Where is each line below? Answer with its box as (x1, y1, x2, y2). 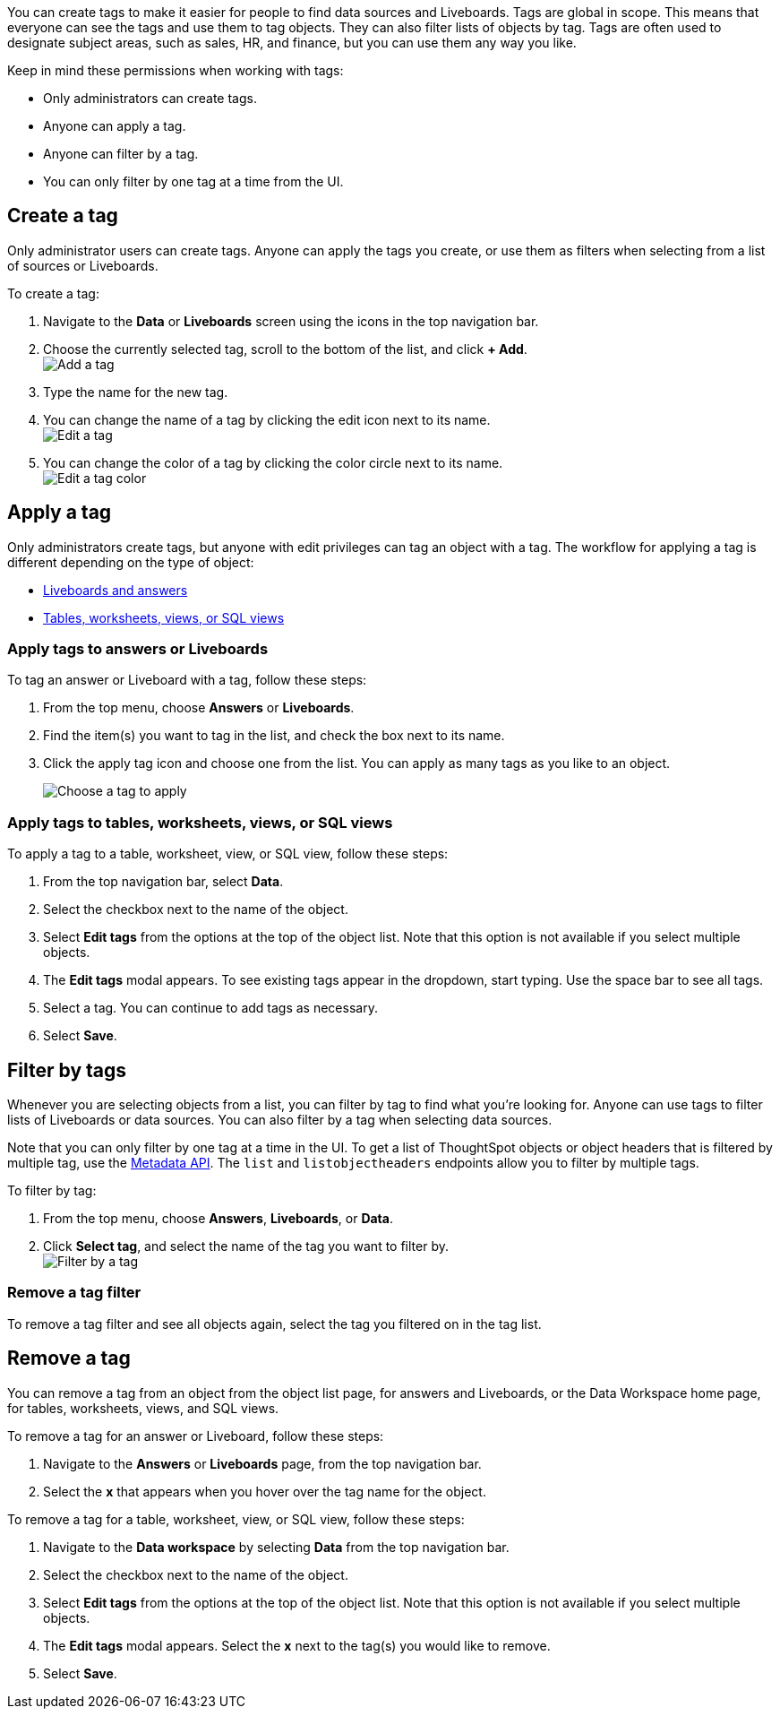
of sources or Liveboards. (7, 257, 159, 273)
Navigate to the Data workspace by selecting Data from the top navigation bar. (43, 1539, 510, 1555)
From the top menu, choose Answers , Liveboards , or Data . (43, 1211, 393, 1227)
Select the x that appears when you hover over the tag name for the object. (43, 1483, 486, 1499)
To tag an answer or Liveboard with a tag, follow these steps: (7, 672, 367, 688)
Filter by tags (7, 1058, 127, 1082)
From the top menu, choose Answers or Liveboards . (43, 700, 355, 716)
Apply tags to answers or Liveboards (7, 640, 269, 659)
